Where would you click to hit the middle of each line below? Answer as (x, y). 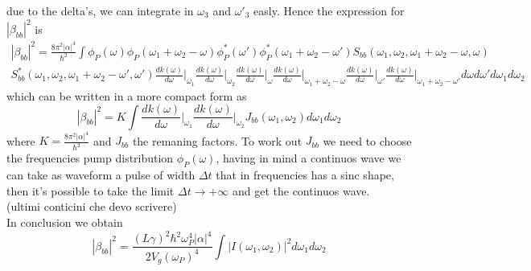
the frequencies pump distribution (90, 158)
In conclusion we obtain (65, 222)
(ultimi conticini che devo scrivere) (92, 206)
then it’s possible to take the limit (91, 190)
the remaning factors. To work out (217, 140)
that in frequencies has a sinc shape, (305, 175)
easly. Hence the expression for (329, 10)
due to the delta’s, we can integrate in (100, 10)
